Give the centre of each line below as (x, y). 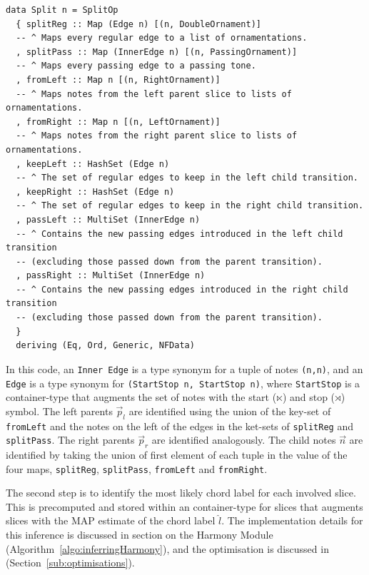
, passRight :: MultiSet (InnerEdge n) (111, 276)
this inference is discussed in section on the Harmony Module (140, 535)
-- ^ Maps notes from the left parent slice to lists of (154, 94)
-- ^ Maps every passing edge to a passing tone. (136, 66)
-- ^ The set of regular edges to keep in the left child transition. (187, 178)
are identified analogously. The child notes (244, 440)
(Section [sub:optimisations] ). (70, 563)
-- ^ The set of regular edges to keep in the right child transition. (190, 206)
